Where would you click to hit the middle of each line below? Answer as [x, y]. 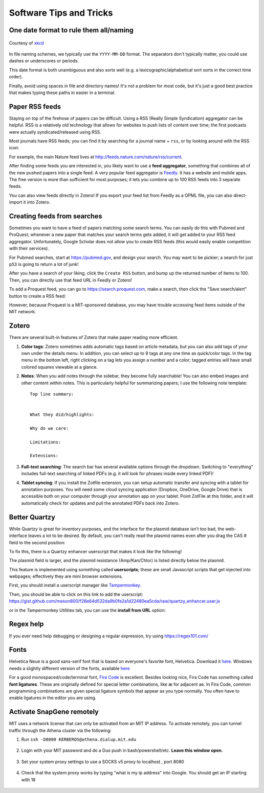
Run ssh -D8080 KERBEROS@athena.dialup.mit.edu [79, 740]
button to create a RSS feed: [37, 296]
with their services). [29, 248]
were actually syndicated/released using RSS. [55, 132]
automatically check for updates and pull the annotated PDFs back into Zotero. [100, 503]
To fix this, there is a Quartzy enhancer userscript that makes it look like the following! [95, 551]
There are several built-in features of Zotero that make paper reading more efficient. [94, 337]
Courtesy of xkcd [26, 43]
